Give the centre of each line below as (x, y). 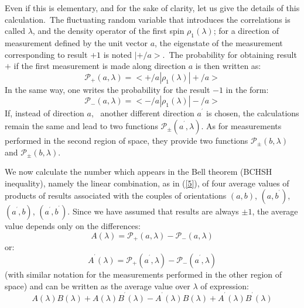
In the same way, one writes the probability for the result (107, 89)
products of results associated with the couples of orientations (116, 195)
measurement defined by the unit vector (76, 42)
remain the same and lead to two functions (81, 125)
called (15, 31)
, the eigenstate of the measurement (219, 42)
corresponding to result (46, 54)
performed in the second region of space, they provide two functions (127, 140)
